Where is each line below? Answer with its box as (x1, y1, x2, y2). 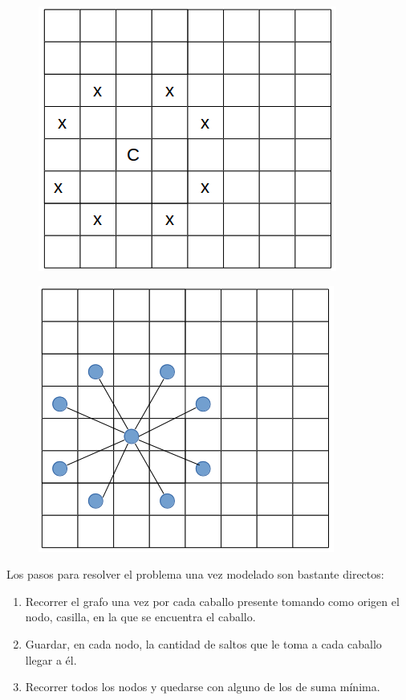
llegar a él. (25, 651, 77, 668)
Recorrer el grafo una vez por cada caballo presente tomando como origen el (25, 592, 400, 609)
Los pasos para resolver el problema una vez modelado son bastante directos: (6, 566, 384, 583)
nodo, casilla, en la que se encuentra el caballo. (25, 608, 256, 625)
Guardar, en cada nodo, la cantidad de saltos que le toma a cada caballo (25, 635, 382, 652)
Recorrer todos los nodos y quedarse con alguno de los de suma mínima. (25, 678, 380, 695)
